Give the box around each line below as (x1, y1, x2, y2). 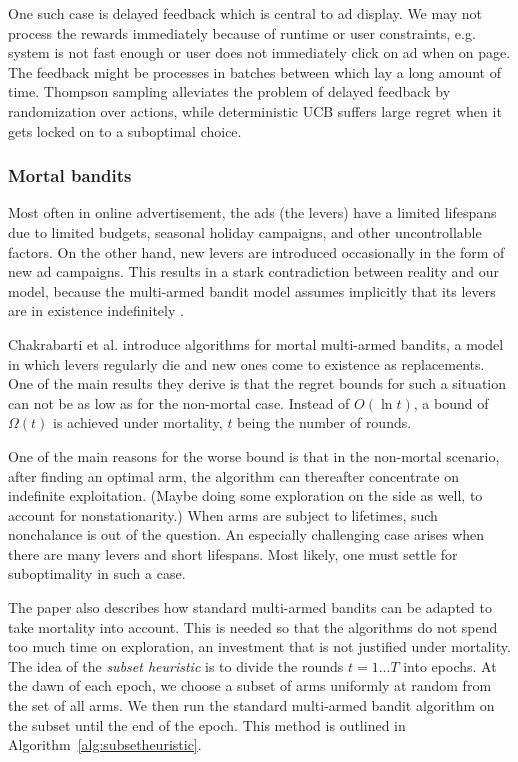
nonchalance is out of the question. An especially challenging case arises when (8, 524, 485, 545)
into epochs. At (403, 655, 497, 676)
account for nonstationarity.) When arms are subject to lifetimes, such (8, 504, 438, 525)
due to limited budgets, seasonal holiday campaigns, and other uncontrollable (8, 221, 482, 242)
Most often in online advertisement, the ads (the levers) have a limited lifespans (8, 202, 497, 223)
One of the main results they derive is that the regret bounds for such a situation (8, 373, 507, 394)
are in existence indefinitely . (8, 300, 184, 321)
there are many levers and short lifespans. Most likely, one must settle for (8, 543, 458, 564)
